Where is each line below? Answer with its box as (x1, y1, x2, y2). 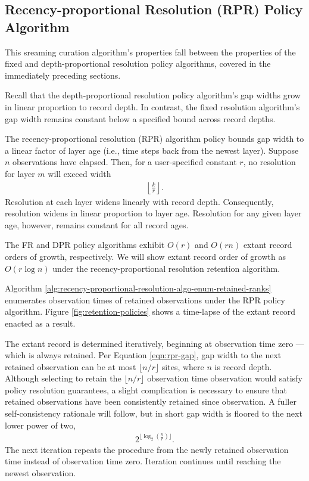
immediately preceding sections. (5, 69, 121, 81)
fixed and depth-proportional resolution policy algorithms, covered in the (5, 57, 271, 70)
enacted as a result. (5, 316, 76, 329)
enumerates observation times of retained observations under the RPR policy (5, 293, 285, 306)
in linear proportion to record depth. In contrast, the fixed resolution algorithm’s (5, 100, 300, 113)
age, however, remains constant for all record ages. (5, 218, 189, 231)
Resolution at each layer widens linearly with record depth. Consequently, (5, 195, 274, 207)
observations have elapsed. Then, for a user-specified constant (13, 156, 237, 168)
